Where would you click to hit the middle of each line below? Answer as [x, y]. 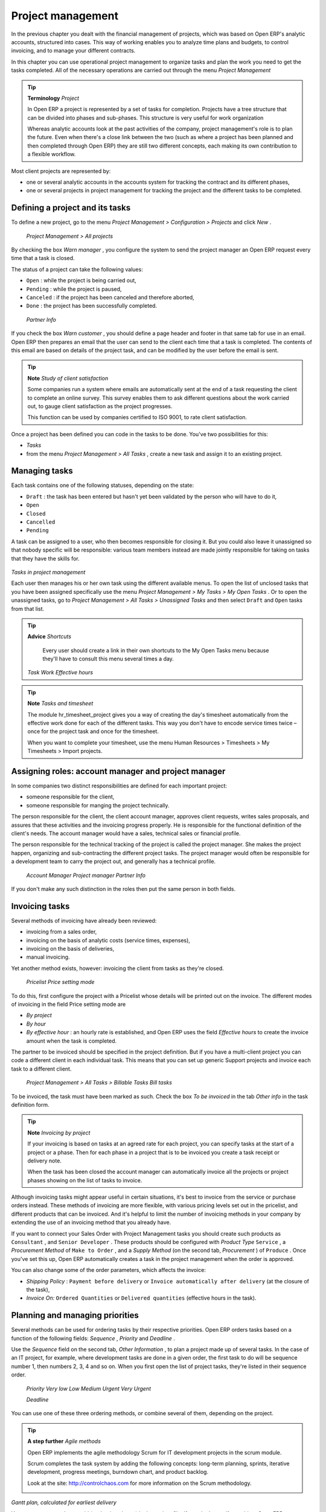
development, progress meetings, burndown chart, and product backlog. [118, 1472]
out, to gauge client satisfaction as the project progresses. [100, 406]
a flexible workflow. [52, 154]
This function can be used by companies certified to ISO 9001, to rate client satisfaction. [137, 417]
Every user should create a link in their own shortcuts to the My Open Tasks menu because [156, 650]
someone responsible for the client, [70, 797]
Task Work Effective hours [60, 673]
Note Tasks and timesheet [60, 703]
